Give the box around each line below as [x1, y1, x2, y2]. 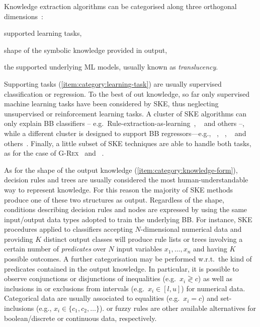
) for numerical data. [181, 283, 245, 293]
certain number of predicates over [4, 243, 106, 254]
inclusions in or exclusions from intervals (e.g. [4, 283, 144, 293]
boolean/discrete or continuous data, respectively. [4, 312, 157, 323]
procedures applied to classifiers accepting [4, 224, 133, 234]
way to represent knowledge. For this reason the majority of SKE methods [4, 184, 233, 194]
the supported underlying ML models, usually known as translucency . [4, 61, 218, 72]
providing [4, 233, 33, 244]
